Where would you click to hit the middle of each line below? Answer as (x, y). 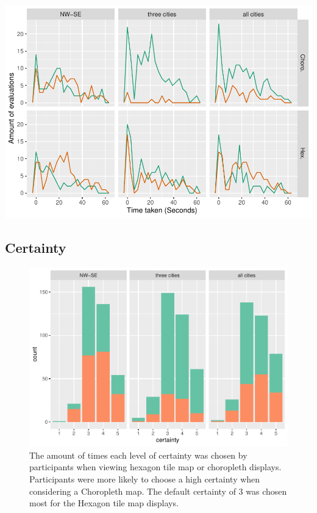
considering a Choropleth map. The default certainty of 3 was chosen (158, 491)
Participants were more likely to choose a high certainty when (145, 479)
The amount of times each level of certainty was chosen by (138, 455)
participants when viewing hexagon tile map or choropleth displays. (155, 467)
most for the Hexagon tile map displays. (104, 503)
